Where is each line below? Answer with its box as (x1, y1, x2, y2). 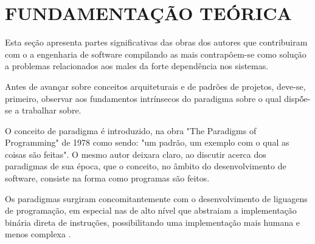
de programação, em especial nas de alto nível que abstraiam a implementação (5, 204, 297, 217)
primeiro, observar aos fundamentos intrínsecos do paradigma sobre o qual (5, 92, 282, 104)
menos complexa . (5, 228, 71, 240)
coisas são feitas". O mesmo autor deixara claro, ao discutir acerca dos (5, 147, 266, 160)
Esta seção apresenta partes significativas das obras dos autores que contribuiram (5, 36, 308, 49)
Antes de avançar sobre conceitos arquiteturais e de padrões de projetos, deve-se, (5, 80, 306, 92)
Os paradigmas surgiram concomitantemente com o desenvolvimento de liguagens (5, 192, 308, 205)
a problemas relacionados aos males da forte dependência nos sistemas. (5, 59, 269, 72)
